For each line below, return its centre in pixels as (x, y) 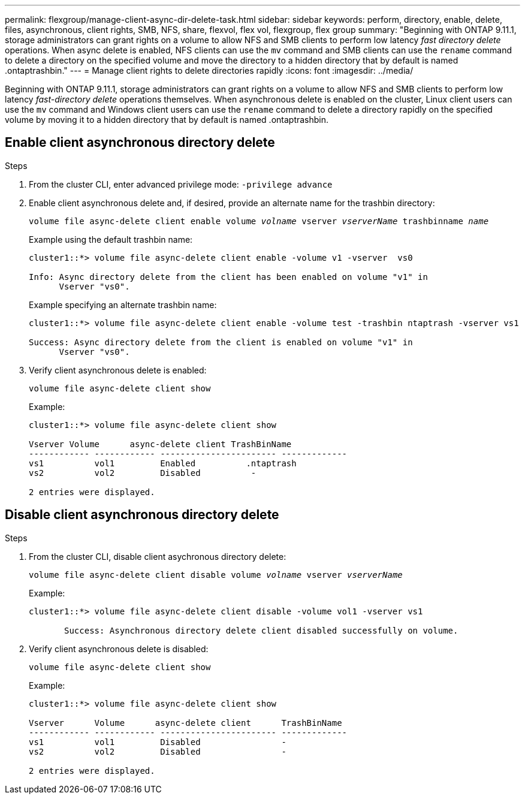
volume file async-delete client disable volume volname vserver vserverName (216, 575)
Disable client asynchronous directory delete (142, 515)
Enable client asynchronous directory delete (140, 143)
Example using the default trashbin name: (111, 239)
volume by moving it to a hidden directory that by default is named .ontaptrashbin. (167, 120)
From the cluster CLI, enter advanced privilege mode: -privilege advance (181, 184)
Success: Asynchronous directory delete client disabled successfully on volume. (261, 630)
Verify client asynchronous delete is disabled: (119, 649)
